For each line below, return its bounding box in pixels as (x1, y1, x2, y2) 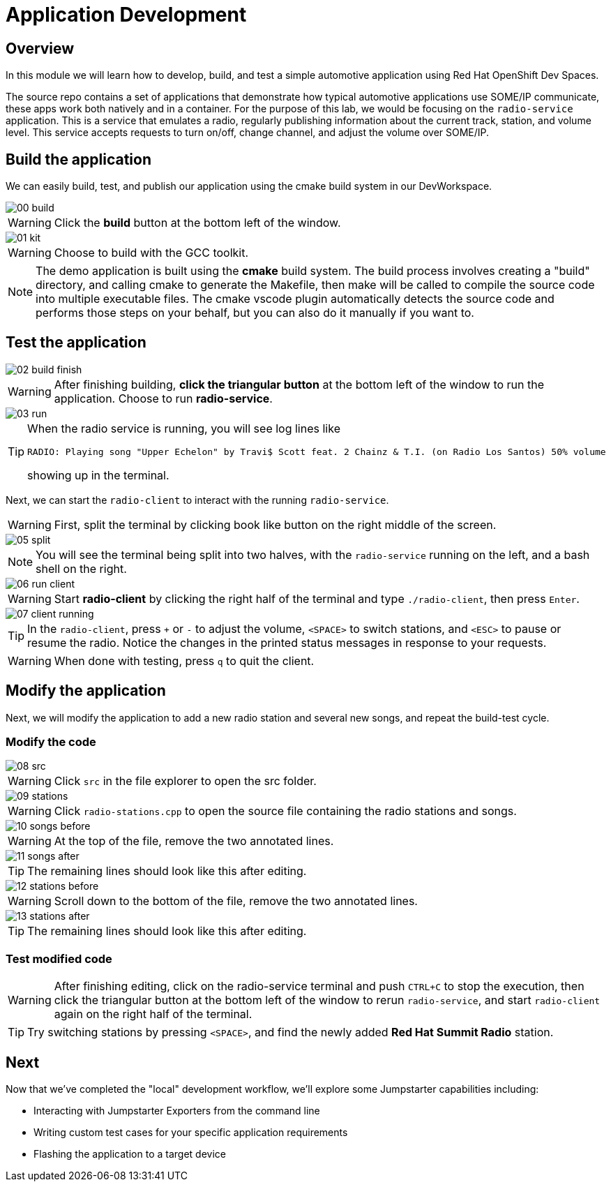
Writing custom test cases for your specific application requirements (33, 1126, 348, 1139)
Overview (6, 39, 75, 57)
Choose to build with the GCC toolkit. (54, 246, 249, 260)
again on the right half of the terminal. (54, 1007, 252, 1022)
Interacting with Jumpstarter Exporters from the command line (33, 1105, 320, 1117)
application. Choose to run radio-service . (54, 391, 273, 405)
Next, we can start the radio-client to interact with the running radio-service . (6, 493, 389, 506)
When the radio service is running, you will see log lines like (27, 421, 340, 435)
